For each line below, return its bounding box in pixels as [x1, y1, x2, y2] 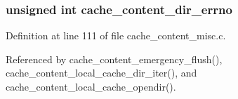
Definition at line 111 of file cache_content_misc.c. [6, 28, 226, 43]
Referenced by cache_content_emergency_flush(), [6, 51, 223, 66]
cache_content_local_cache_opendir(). [6, 79, 176, 93]
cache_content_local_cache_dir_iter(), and [6, 65, 197, 80]
